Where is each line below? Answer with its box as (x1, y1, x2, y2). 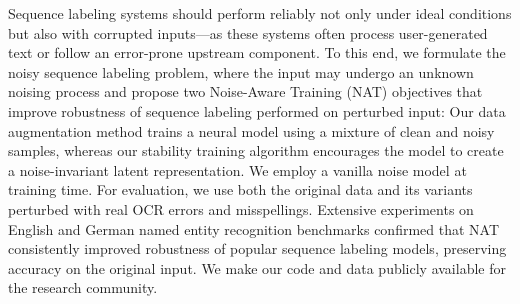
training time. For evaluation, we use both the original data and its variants (8, 179, 473, 200)
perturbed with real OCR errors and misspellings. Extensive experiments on (8, 198, 474, 219)
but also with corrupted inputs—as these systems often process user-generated (8, 22, 488, 43)
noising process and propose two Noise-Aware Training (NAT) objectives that (8, 81, 483, 102)
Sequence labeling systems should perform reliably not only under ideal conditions (8, 3, 512, 23)
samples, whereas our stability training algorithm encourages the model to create (8, 140, 504, 161)
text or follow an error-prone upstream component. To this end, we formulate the (8, 42, 506, 63)
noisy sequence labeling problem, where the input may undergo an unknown (8, 61, 474, 82)
